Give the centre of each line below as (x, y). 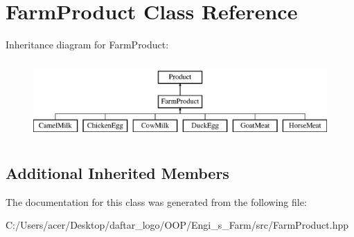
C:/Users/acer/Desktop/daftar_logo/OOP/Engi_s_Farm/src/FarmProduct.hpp (177, 225)
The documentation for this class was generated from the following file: (156, 201)
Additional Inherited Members (117, 173)
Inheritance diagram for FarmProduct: (87, 45)
